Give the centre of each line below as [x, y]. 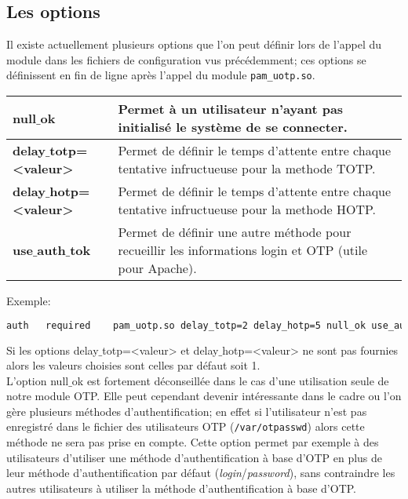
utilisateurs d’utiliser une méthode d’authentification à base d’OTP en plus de [195, 457]
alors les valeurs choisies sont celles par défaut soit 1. [133, 365]
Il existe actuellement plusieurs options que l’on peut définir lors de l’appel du [194, 44]
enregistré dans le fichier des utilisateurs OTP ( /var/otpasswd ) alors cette [186, 426]
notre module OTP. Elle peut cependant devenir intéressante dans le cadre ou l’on [204, 396]
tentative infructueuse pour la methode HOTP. [247, 209]
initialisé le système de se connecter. [233, 127]
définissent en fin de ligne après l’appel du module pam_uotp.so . [161, 75]
